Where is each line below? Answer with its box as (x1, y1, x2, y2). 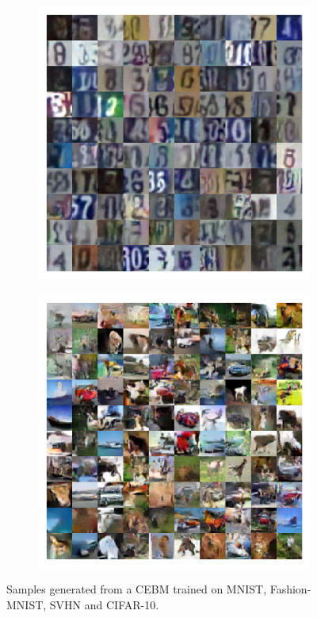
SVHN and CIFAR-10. (49, 596, 159, 612)
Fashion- (269, 581, 311, 597)
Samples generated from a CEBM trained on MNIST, (6, 581, 267, 597)
